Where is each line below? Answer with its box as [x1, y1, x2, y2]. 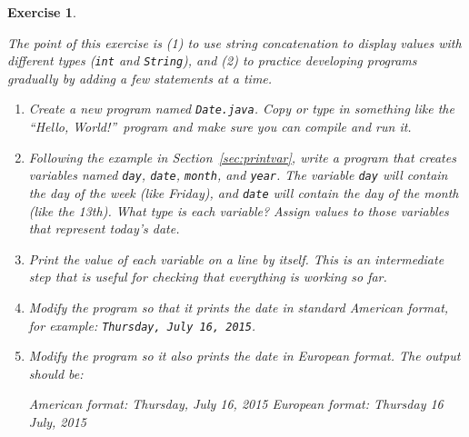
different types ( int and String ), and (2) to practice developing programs [7, 51, 417, 70]
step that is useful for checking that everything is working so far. [28, 267, 387, 286]
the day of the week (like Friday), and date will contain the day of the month [28, 183, 459, 202]
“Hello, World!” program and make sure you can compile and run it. [28, 117, 412, 136]
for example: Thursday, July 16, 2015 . [28, 315, 256, 334]
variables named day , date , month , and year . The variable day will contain [28, 165, 448, 184]
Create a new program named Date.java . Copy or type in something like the [28, 99, 454, 118]
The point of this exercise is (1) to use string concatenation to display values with [7, 33, 462, 52]
